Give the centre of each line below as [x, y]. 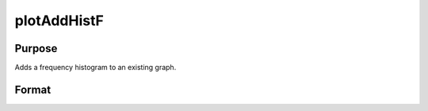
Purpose [36, 48]
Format [33, 89]
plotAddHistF [59, 20]
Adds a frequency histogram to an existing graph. [96, 68]
